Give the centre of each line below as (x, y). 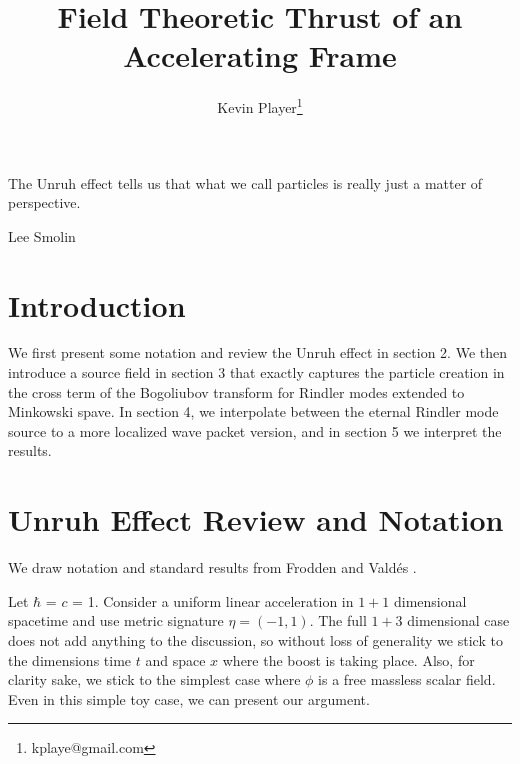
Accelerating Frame (260, 55)
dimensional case (458, 620)
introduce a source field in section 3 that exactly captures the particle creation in (256, 372)
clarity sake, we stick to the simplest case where (154, 679)
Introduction (97, 304)
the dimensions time (70, 659)
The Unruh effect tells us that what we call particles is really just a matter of (245, 182)
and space (175, 659)
